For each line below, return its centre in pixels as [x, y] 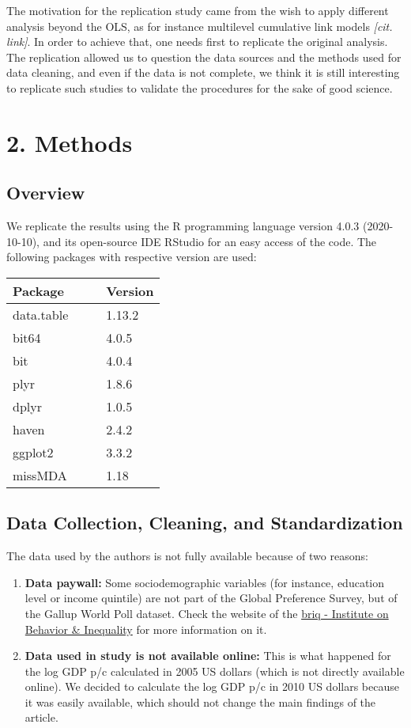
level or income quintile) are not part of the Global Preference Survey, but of [211, 598]
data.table [41, 314]
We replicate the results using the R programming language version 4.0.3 [183, 226]
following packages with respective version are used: [132, 257]
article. [41, 717]
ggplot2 [33, 452]
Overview [46, 193]
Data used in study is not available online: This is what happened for [208, 656]
